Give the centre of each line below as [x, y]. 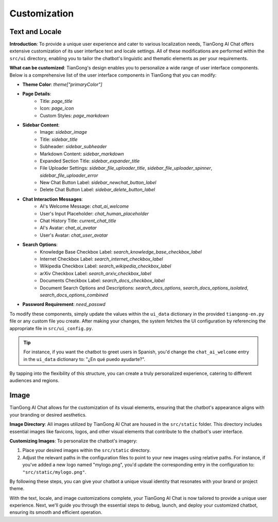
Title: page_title [56, 101]
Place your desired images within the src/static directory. [86, 451]
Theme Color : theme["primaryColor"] [62, 84]
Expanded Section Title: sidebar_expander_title [90, 161]
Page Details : [37, 94]
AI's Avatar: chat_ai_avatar [68, 228]
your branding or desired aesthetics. [48, 415]
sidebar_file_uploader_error [69, 175]
